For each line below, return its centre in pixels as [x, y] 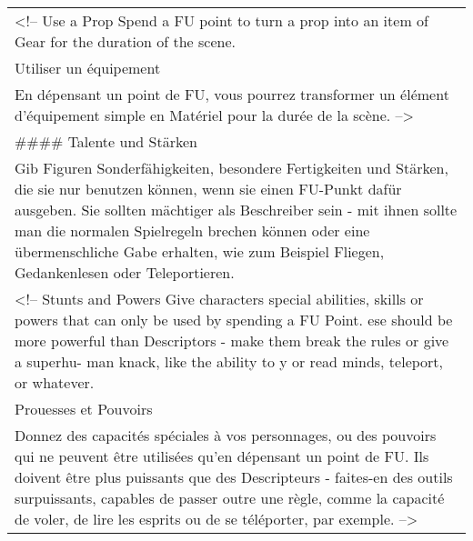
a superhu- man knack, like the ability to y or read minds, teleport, [229, 361]
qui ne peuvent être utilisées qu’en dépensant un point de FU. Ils [222, 456]
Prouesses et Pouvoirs [84, 409]
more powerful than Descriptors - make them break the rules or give [232, 341]
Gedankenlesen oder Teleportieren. [125, 272]
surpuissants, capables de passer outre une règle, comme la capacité [230, 498]
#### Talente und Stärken [106, 141]
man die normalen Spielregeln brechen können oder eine [192, 230]
